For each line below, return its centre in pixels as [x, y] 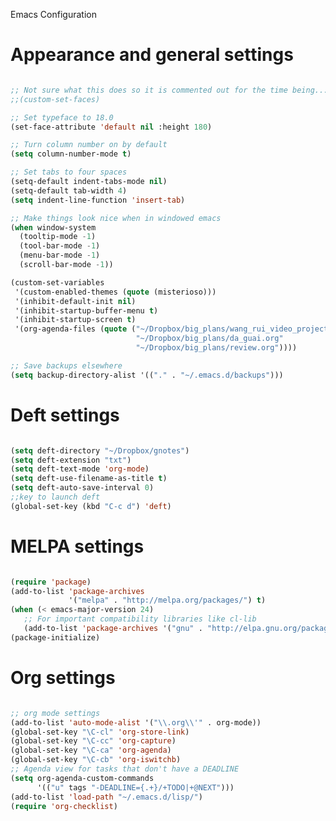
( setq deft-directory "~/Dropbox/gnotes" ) [100, 450]
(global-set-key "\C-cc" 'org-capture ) [93, 741]
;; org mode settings [55, 713]
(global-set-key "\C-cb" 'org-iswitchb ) [96, 760]
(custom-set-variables [57, 282]
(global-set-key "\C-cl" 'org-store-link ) [100, 732]
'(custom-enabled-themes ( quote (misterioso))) [115, 292]
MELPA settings [77, 546]
